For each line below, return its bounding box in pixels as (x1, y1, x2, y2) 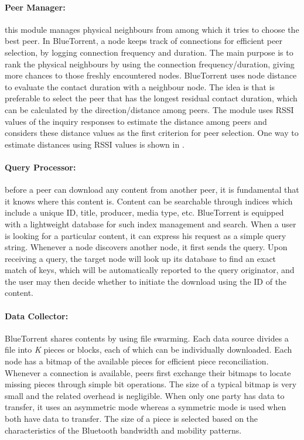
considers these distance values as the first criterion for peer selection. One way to (5, 127, 299, 139)
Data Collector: (5, 309, 69, 322)
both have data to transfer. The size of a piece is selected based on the (5, 412, 258, 425)
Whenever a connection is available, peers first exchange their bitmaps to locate (5, 366, 291, 378)
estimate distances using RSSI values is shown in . (5, 138, 185, 150)
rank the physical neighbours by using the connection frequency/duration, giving (5, 57, 295, 70)
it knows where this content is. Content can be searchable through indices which (5, 195, 293, 207)
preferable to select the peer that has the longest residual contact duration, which (5, 92, 298, 104)
